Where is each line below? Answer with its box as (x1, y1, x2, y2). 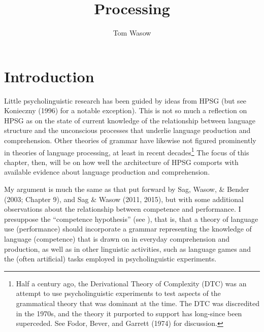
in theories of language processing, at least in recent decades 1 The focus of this (4, 145, 249, 157)
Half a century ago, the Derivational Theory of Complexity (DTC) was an (16, 278, 247, 288)
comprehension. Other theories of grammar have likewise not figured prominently (4, 135, 256, 146)
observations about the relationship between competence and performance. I (4, 204, 241, 214)
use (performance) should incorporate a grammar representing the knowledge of (4, 223, 252, 234)
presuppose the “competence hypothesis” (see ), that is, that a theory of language (4, 213, 258, 224)
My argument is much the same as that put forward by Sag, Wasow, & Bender (4, 184, 249, 194)
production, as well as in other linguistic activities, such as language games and (4, 243, 251, 254)
